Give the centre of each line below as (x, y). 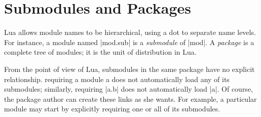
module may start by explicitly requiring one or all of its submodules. (112, 109)
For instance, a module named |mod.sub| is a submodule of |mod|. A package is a (129, 42)
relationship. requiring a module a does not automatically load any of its (117, 79)
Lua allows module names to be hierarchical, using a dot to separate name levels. (130, 32)
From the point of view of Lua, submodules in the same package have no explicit (129, 69)
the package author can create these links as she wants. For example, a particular (130, 99)
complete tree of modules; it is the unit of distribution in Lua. (100, 52)
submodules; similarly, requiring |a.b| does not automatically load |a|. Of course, (128, 89)
